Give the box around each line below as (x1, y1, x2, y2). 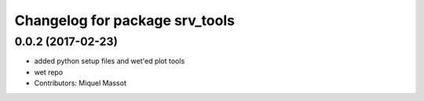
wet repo (34, 67, 64, 77)
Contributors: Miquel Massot (34, 78, 127, 88)
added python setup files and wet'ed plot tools (34, 56, 185, 66)
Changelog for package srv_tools (14, 12, 236, 29)
